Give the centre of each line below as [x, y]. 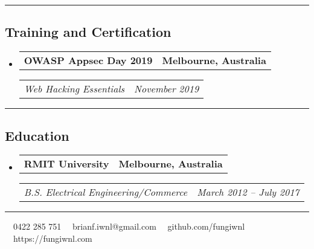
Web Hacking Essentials [74, 89]
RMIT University [66, 164]
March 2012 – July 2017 [248, 192]
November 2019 [167, 89]
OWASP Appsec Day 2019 [88, 60]
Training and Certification [88, 32]
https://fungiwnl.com [53, 238]
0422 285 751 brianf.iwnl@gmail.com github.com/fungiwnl [129, 226]
